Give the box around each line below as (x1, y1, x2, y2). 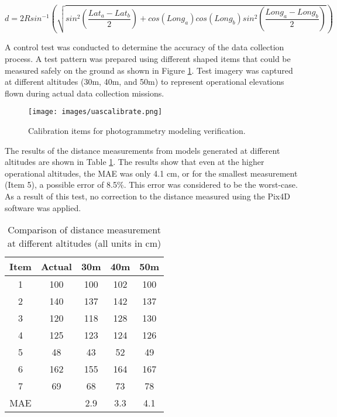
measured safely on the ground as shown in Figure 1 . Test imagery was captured (5, 64, 293, 76)
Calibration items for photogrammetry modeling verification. (28, 125, 246, 136)
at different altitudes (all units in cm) (7, 236, 161, 250)
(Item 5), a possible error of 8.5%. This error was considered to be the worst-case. (5, 178, 298, 191)
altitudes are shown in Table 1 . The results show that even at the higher (5, 156, 264, 168)
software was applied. (5, 201, 81, 213)
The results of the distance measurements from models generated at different (5, 144, 280, 156)
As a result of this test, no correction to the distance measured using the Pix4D (5, 189, 290, 202)
